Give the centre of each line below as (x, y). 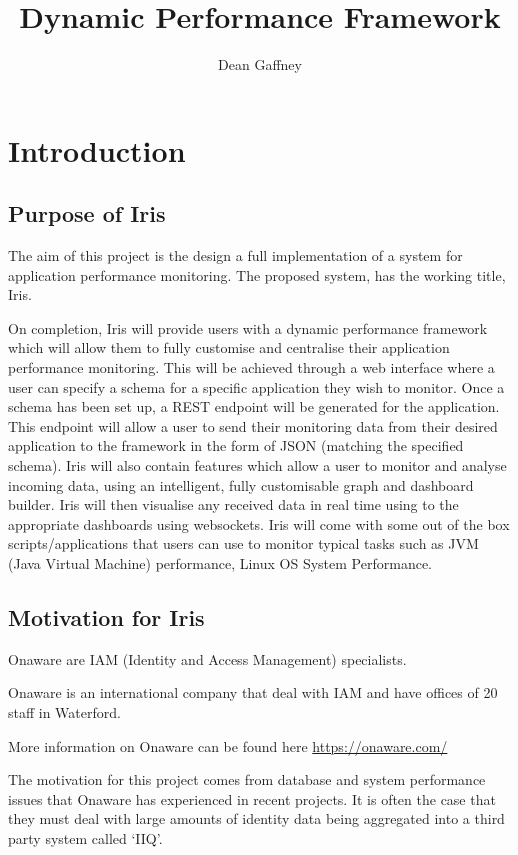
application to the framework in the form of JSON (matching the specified (236, 445)
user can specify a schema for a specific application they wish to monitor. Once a (256, 386)
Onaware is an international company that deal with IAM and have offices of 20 (253, 692)
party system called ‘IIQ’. (85, 837)
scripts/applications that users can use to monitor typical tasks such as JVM (243, 543)
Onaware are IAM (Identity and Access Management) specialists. (207, 658)
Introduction (97, 149)
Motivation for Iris (106, 617)
